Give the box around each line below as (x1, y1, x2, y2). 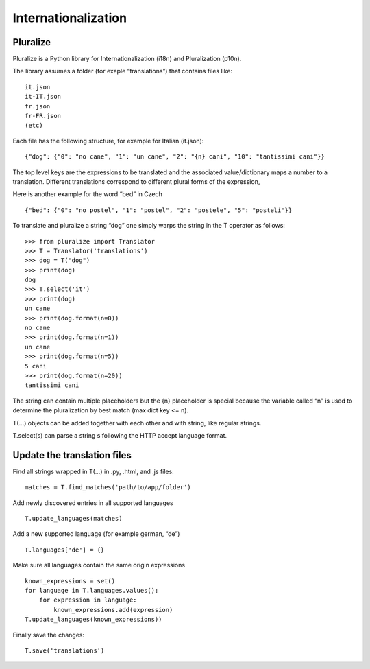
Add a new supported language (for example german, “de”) (12, 530, 180, 538)
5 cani (25, 362, 47, 370)
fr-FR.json (25, 112, 62, 120)
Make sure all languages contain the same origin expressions (12, 561, 185, 570)
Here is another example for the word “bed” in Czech (12, 190, 162, 198)
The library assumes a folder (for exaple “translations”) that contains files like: (12, 67, 233, 75)
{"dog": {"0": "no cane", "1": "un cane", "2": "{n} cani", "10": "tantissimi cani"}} (25, 153, 325, 161)
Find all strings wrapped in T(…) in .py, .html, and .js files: (12, 467, 174, 476)
